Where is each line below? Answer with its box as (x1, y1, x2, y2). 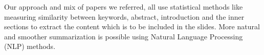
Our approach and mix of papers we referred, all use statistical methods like (4, 2, 243, 12)
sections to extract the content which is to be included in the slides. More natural (4, 21, 260, 32)
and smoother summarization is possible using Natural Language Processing (4, 31, 243, 41)
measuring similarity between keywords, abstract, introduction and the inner (4, 11, 245, 22)
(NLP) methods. (4, 41, 56, 51)
